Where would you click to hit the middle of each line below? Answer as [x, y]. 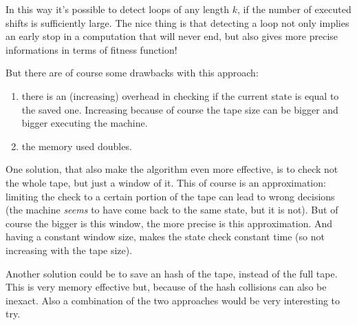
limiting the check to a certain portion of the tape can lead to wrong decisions [170, 196]
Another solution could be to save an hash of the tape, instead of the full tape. [172, 273]
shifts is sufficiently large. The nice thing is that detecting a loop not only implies [177, 22]
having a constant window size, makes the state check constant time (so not [165, 237]
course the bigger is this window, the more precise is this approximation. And [169, 223]
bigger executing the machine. [85, 123]
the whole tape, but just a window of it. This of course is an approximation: [166, 182]
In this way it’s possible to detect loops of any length [118, 9]
